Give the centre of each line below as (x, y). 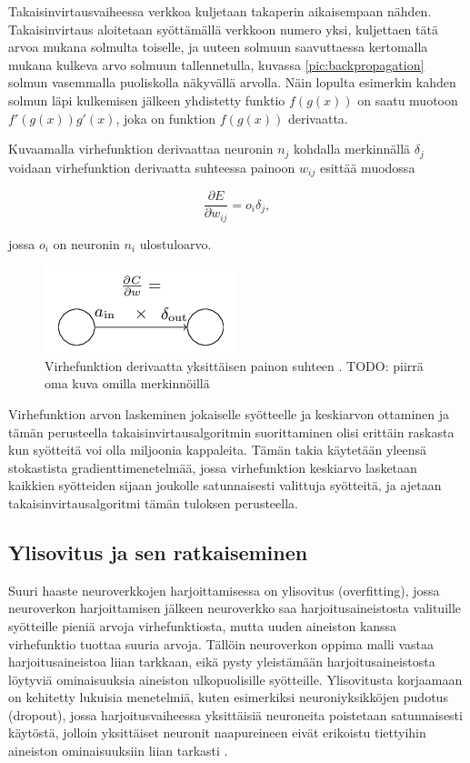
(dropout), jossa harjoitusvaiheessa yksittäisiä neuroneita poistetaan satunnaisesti (235, 714)
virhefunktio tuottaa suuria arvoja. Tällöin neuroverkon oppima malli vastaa (221, 643)
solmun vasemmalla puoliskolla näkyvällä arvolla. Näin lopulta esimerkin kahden (232, 82)
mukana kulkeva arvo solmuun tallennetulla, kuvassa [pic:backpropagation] (216, 64)
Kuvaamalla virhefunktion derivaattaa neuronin (141, 149)
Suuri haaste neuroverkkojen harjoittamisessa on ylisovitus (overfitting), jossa (224, 590)
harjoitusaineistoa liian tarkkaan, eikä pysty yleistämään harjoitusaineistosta (222, 662)
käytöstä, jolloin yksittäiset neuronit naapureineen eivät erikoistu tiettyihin (217, 733)
